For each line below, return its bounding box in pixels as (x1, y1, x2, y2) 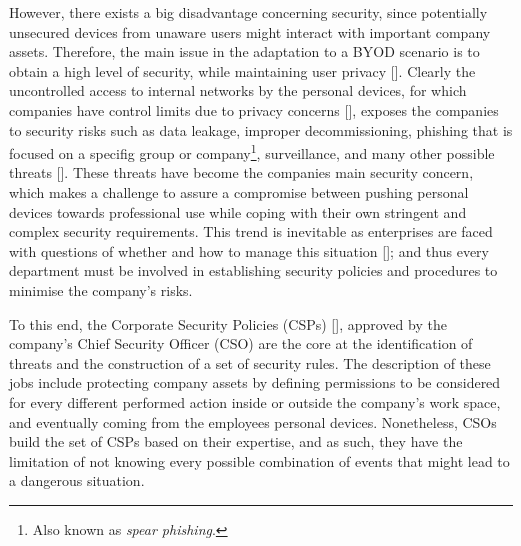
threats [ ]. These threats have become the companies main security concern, (9, 162, 474, 183)
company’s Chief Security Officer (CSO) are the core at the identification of (9, 333, 473, 354)
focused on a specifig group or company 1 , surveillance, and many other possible (9, 140, 495, 163)
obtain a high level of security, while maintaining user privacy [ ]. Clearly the (9, 60, 476, 81)
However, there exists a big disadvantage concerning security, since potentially (9, 2, 488, 22)
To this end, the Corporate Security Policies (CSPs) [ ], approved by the (9, 313, 447, 334)
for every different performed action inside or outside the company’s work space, (9, 391, 501, 412)
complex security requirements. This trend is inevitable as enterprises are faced (9, 221, 493, 242)
